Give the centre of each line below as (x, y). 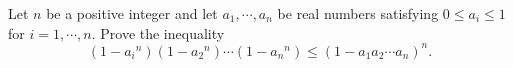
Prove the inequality (162, 32)
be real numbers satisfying (358, 13)
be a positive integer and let (132, 13)
